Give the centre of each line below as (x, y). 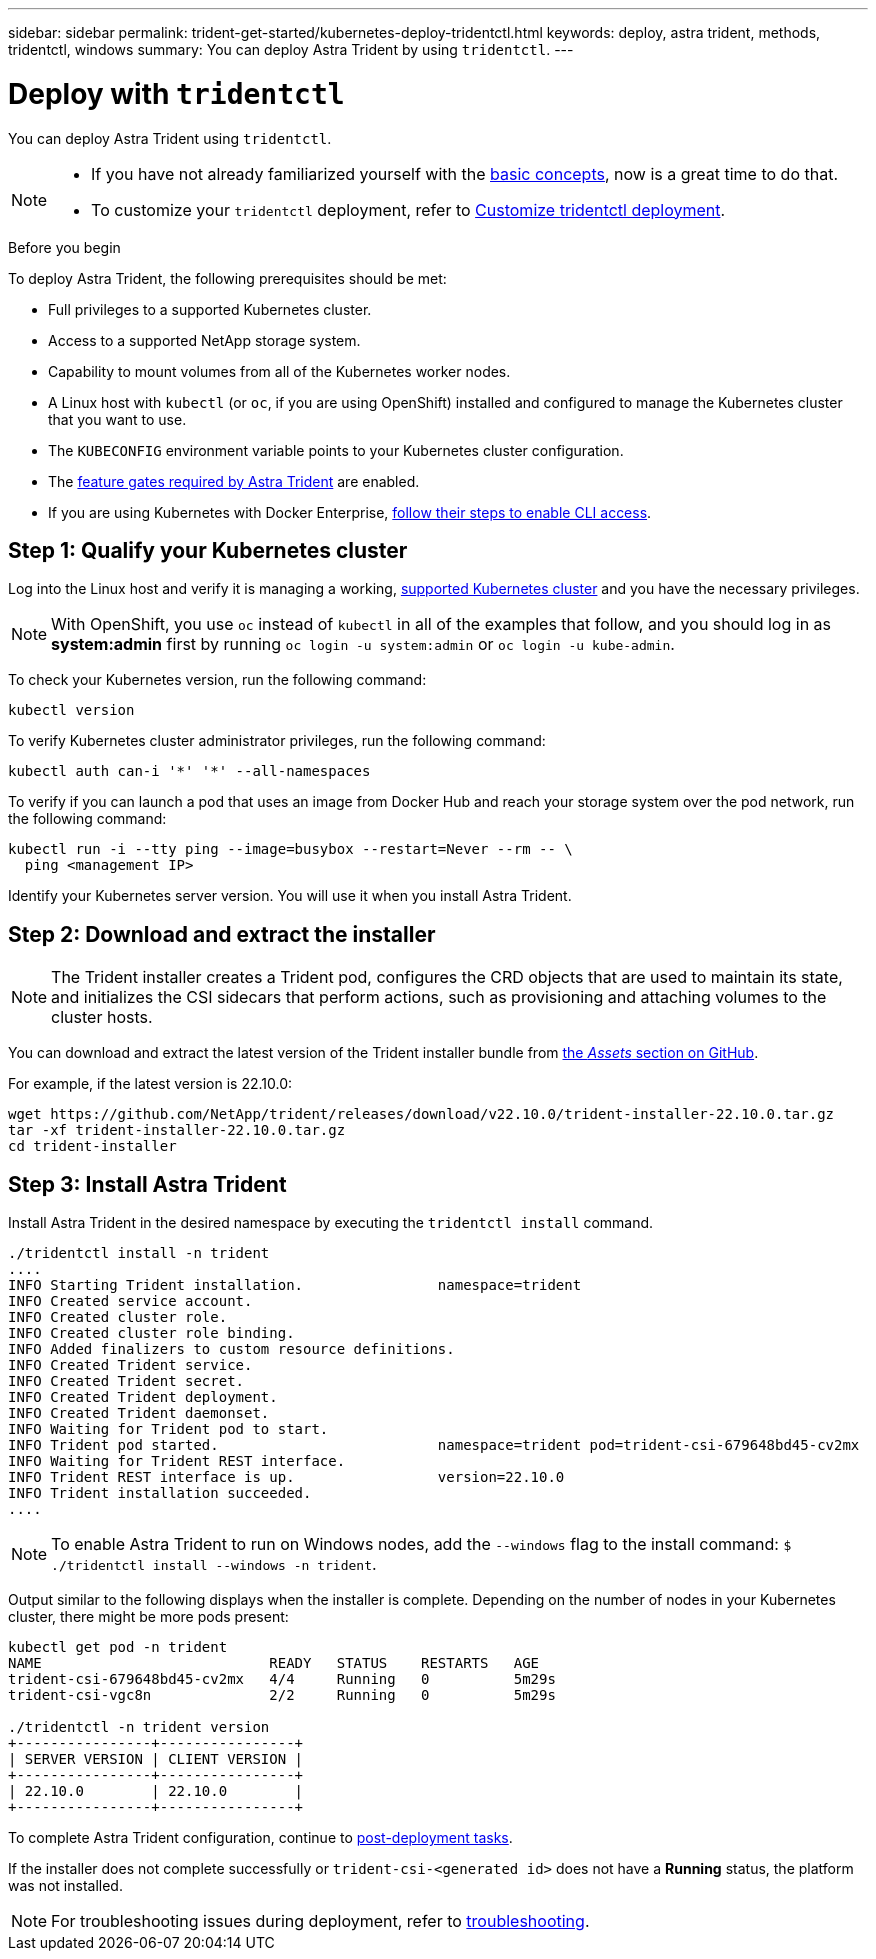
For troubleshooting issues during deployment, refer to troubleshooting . (320, 1921)
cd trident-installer (92, 1146)
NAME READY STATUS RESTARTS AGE (274, 1663)
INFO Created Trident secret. (126, 1381)
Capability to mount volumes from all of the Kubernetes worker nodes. (279, 371)
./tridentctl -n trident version (139, 1727)
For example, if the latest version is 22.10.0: (150, 1084)
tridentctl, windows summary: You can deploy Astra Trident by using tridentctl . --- (291, 49)
